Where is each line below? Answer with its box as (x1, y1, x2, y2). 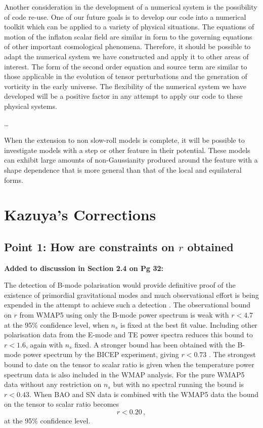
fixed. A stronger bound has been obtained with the (74, 339, 235, 349)
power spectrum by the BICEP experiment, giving (23, 349, 179, 360)
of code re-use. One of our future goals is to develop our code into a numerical (4, 11, 246, 22)
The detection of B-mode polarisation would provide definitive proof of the (4, 280, 236, 290)
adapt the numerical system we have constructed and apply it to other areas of (4, 51, 249, 61)
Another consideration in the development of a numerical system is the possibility (4, 2, 257, 12)
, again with (25, 339, 63, 349)
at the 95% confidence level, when (4, 319, 109, 330)
